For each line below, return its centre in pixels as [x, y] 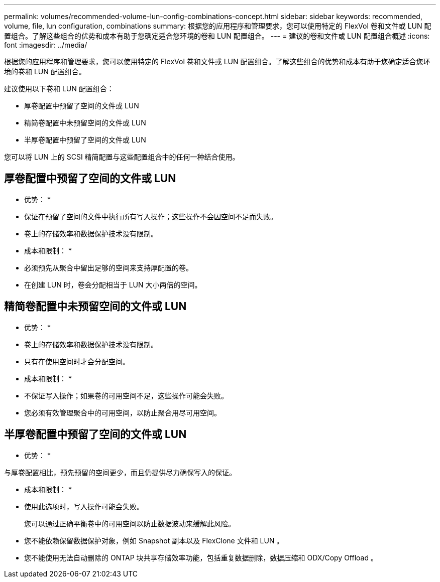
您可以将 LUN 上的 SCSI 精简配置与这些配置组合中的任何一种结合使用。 [122, 157]
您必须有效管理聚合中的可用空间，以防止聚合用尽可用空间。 [123, 412]
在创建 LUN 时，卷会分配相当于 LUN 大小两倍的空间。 [113, 284]
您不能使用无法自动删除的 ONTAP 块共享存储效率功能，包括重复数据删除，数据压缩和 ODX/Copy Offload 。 [201, 557]
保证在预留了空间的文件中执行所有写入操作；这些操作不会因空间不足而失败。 [151, 216]
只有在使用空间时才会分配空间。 [77, 361]
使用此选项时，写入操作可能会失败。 [84, 506]
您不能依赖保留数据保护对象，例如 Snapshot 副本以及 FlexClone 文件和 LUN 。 [154, 540]
